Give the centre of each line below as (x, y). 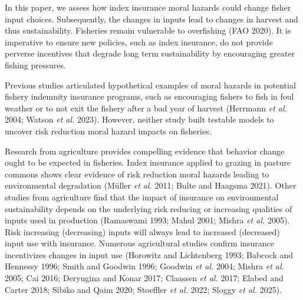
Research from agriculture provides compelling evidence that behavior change (145, 151)
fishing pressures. (35, 65)
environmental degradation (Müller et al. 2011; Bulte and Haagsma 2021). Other (151, 185)
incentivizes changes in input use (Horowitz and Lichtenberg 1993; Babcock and (149, 254)
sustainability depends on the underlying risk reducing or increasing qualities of (149, 208)
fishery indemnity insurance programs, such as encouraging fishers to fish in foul (149, 96)
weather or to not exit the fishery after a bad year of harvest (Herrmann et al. (146, 108)
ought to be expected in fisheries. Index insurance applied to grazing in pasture (148, 162)
